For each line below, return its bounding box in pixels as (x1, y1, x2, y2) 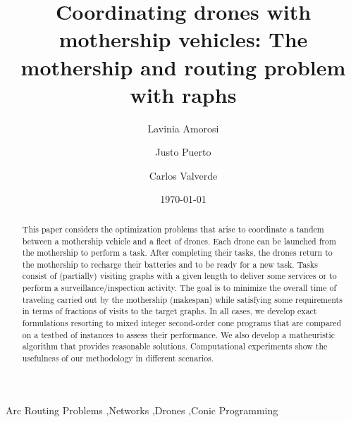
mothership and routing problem (20, 52, 346, 81)
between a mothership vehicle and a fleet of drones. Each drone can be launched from (22, 235, 336, 247)
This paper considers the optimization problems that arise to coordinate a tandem (22, 223, 324, 235)
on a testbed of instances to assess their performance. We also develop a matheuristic (22, 328, 335, 340)
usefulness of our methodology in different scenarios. (22, 352, 214, 364)
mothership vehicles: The (58, 25, 308, 54)
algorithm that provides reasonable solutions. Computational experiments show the (22, 340, 328, 352)
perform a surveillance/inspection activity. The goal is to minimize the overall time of (22, 282, 337, 294)
